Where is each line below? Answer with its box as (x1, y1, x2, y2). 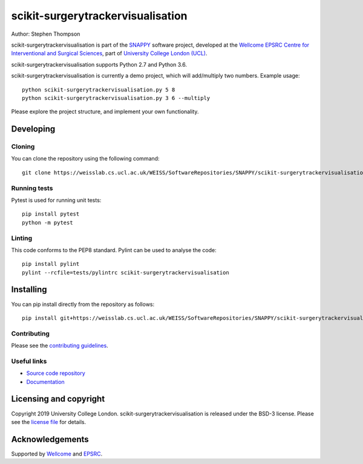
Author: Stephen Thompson (11, 30, 80, 38)
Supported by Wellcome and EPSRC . (11, 450, 103, 457)
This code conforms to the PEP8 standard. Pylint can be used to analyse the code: (11, 246, 217, 254)
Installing (11, 285, 48, 295)
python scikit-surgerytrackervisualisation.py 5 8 (22, 86, 175, 93)
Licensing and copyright (11, 394, 105, 404)
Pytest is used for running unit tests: (11, 196, 102, 204)
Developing (11, 124, 56, 134)
